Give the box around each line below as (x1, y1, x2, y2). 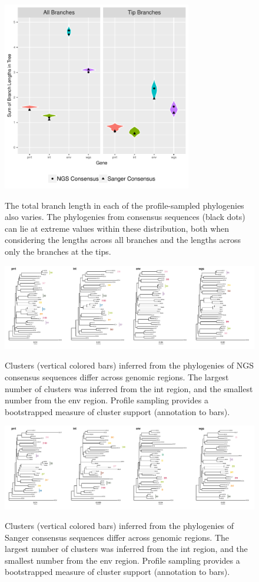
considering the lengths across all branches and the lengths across (5, 234, 241, 246)
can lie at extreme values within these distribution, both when (5, 222, 230, 234)
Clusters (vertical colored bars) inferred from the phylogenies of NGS (5, 359, 254, 371)
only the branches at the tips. (5, 245, 111, 257)
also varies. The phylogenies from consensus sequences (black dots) (5, 211, 245, 223)
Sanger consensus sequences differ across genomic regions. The (5, 531, 230, 543)
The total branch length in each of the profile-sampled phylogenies (5, 199, 244, 211)
